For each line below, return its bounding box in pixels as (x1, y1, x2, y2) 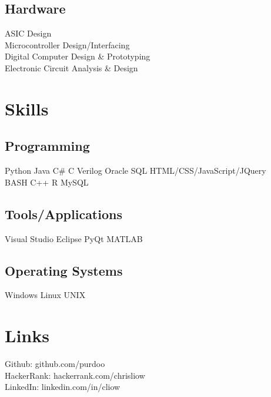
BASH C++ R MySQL (5, 176, 89, 188)
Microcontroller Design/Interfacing (5, 38, 130, 51)
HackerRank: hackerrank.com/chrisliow (5, 369, 145, 381)
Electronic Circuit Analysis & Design (5, 61, 138, 74)
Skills (5, 96, 49, 120)
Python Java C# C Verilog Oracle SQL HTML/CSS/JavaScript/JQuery (5, 164, 266, 177)
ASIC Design (5, 27, 52, 39)
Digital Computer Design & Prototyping (5, 50, 150, 62)
